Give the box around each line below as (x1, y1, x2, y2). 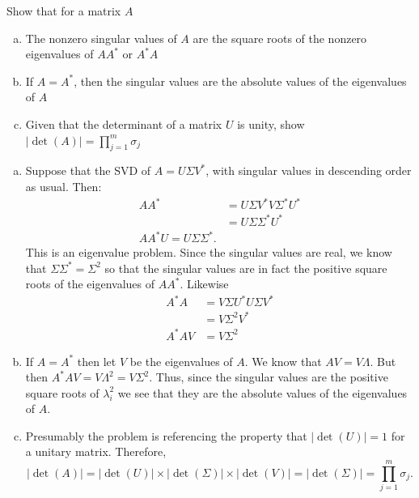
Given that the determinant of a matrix (25, 115, 222, 132)
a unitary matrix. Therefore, (25, 443, 167, 460)
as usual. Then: (25, 177, 102, 194)
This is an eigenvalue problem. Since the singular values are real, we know (25, 244, 392, 261)
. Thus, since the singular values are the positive (149, 368, 388, 385)
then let (77, 352, 116, 369)
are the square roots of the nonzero (193, 29, 367, 46)
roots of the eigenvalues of (25, 275, 155, 292)
